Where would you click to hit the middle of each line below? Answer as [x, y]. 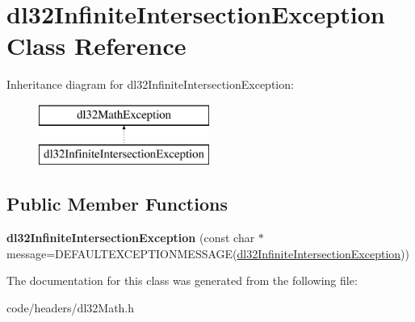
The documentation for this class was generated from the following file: [182, 280]
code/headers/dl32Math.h [71, 308]
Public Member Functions [117, 204]
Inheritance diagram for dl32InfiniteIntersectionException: [150, 84]
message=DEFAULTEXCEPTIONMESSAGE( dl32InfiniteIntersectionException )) [208, 253]
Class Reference [96, 46]
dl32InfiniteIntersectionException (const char [131, 238]
